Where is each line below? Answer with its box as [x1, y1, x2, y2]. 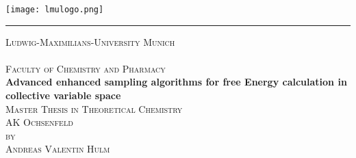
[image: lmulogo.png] [5, 5, 104, 14]
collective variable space [5, 88, 121, 103]
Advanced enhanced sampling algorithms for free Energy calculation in [5, 75, 347, 89]
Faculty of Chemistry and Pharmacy [5, 61, 166, 75]
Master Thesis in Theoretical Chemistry [5, 101, 183, 116]
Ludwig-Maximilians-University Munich [5, 34, 175, 49]
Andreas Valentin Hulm [5, 142, 110, 156]
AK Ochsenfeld [5, 115, 73, 129]
